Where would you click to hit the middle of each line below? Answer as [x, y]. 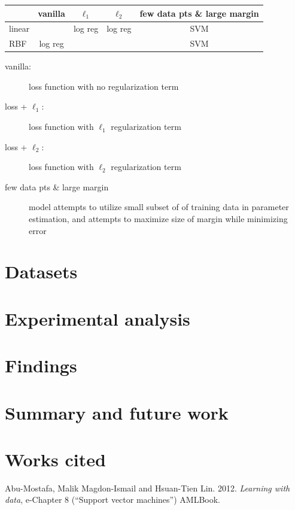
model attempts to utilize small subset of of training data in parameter [159, 207]
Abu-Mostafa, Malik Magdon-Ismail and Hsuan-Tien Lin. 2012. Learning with [147, 488]
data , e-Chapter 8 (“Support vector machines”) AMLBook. [112, 500]
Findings [41, 365]
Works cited [55, 459]
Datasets [41, 271]
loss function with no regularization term [104, 86]
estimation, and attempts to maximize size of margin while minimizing [158, 219]
